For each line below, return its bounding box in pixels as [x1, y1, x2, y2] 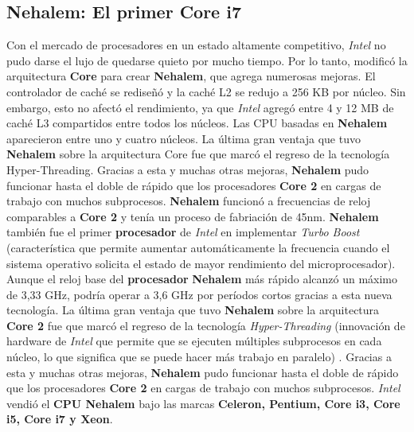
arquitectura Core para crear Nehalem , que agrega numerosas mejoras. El [6, 68, 376, 84]
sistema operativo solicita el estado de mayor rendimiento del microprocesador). [6, 255, 396, 271]
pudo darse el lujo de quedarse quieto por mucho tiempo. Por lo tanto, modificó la [6, 52, 408, 68]
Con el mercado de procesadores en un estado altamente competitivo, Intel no [6, 37, 386, 53]
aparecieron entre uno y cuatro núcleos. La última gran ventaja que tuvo [6, 130, 361, 146]
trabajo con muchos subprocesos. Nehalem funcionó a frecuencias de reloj [6, 193, 371, 209]
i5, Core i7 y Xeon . [6, 411, 113, 427]
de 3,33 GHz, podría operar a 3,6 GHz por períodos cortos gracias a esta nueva [6, 286, 393, 302]
